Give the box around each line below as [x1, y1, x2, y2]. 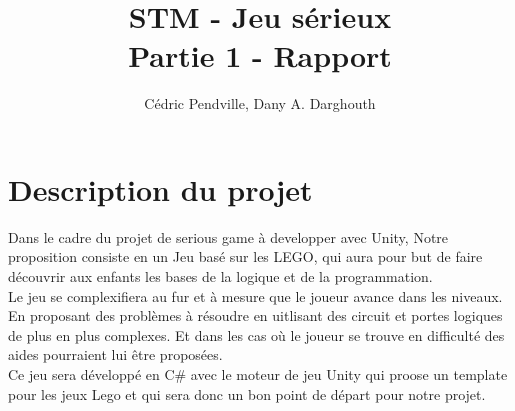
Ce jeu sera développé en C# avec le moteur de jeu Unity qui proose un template [8, 364, 508, 384]
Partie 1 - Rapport [128, 35, 392, 76]
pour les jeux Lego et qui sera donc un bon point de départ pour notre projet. [8, 383, 486, 404]
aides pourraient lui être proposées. [8, 344, 223, 365]
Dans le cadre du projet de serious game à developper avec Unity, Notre [8, 226, 449, 247]
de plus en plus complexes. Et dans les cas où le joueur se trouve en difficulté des [8, 324, 505, 345]
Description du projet [8, 168, 313, 209]
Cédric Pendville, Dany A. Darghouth [144, 93, 376, 114]
